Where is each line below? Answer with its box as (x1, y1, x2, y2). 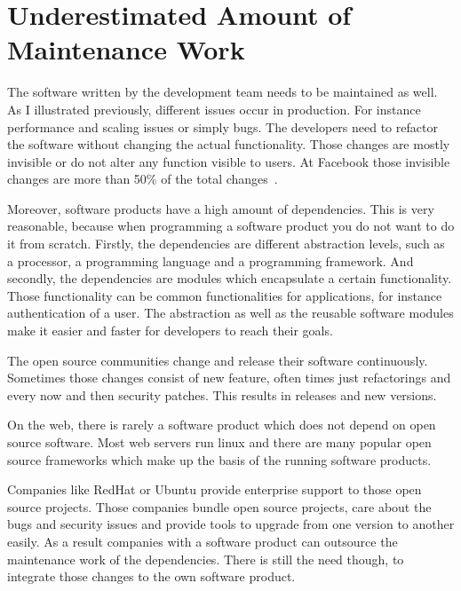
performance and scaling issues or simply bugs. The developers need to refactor (7, 117, 438, 136)
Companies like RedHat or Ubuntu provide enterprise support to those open (7, 480, 422, 499)
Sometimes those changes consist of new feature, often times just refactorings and (7, 368, 451, 387)
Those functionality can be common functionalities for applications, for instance (7, 286, 442, 304)
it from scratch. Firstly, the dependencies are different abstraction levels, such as (7, 234, 445, 253)
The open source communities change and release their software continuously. (7, 351, 428, 369)
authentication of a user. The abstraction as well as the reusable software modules (7, 303, 454, 322)
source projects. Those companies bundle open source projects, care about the (7, 497, 432, 516)
